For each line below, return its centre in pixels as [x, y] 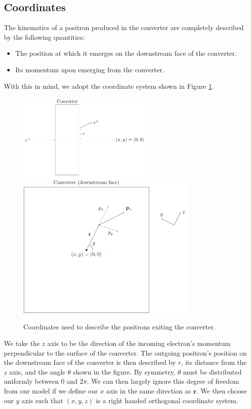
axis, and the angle [37, 371]
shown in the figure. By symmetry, [124, 371]
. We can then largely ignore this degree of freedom [163, 381]
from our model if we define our [51, 391]
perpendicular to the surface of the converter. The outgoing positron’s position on [125, 352]
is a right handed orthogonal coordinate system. [167, 400]
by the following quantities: [44, 37]
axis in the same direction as [149, 391]
